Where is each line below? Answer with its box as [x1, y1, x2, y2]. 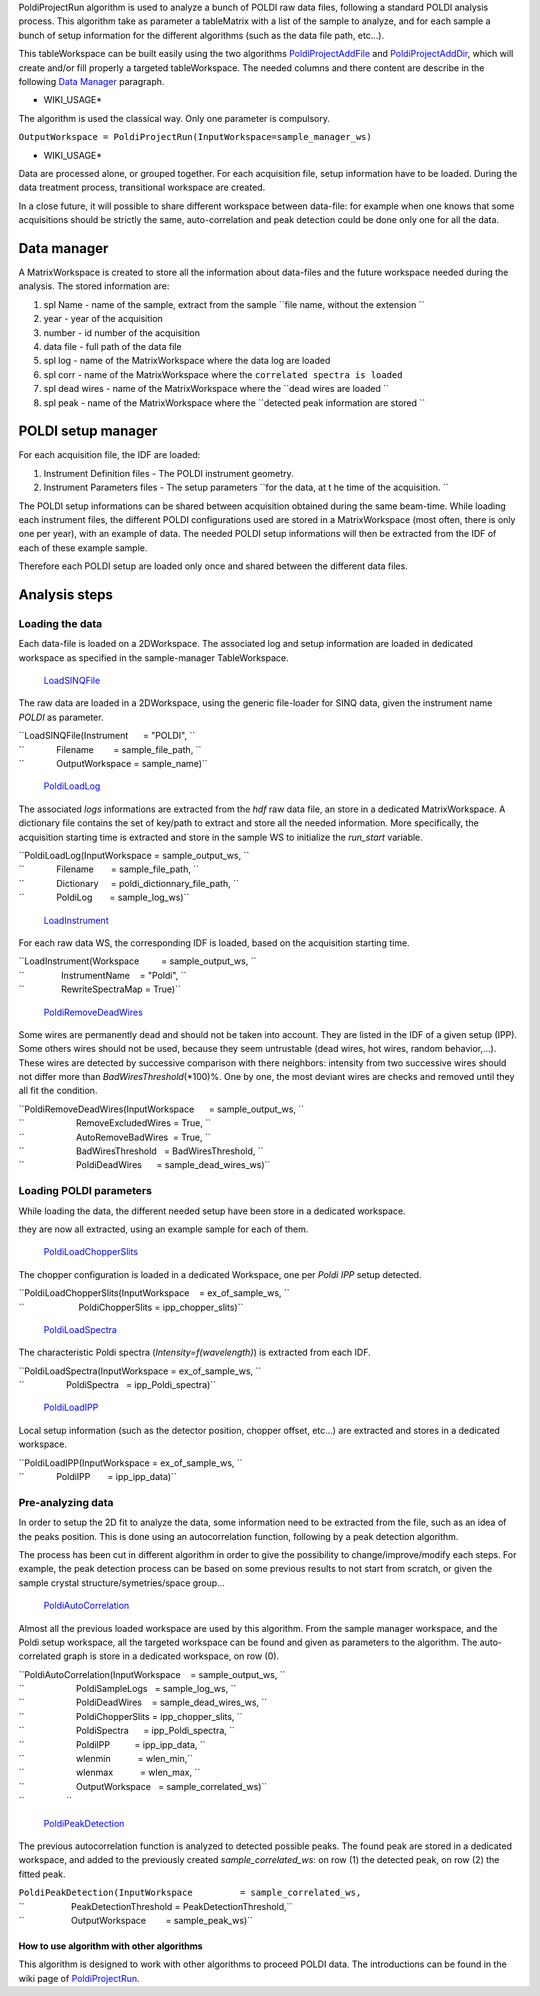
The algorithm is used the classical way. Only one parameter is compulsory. [18, 112, 330, 124]
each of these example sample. [18, 541, 148, 554]
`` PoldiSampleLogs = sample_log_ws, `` [18, 1683, 237, 1695]
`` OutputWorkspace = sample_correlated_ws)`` [18, 1780, 268, 1792]
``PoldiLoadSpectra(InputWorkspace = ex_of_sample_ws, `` [18, 1365, 262, 1377]
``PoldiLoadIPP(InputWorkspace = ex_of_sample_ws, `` [18, 1456, 244, 1469]
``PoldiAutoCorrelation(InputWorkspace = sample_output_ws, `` [18, 1668, 286, 1680]
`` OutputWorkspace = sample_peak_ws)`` [18, 1914, 254, 1926]
